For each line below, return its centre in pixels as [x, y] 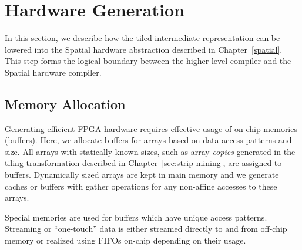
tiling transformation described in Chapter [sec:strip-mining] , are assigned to [143, 163]
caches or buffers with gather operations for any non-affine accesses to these [141, 186]
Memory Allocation [65, 104]
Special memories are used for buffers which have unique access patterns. [136, 217]
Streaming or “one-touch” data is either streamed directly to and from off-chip [146, 229]
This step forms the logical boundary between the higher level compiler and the [148, 61]
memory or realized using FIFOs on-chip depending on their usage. [125, 240]
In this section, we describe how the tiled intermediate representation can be [142, 38]
